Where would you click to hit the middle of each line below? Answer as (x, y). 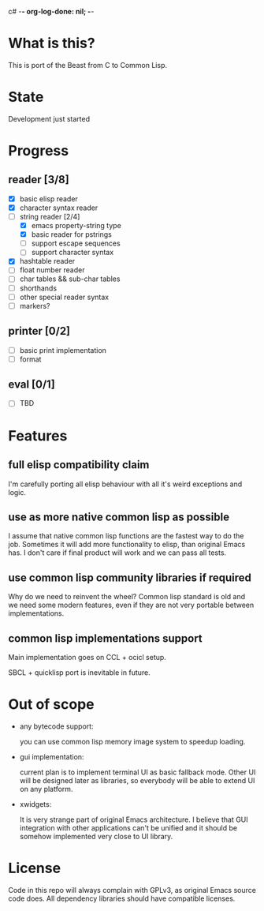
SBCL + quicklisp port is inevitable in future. (80, 672)
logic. (17, 492)
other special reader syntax (64, 297)
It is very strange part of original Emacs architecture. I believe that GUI (134, 819)
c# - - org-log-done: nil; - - (51, 11)
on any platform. (46, 789)
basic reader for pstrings (71, 234)
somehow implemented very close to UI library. (96, 836)
